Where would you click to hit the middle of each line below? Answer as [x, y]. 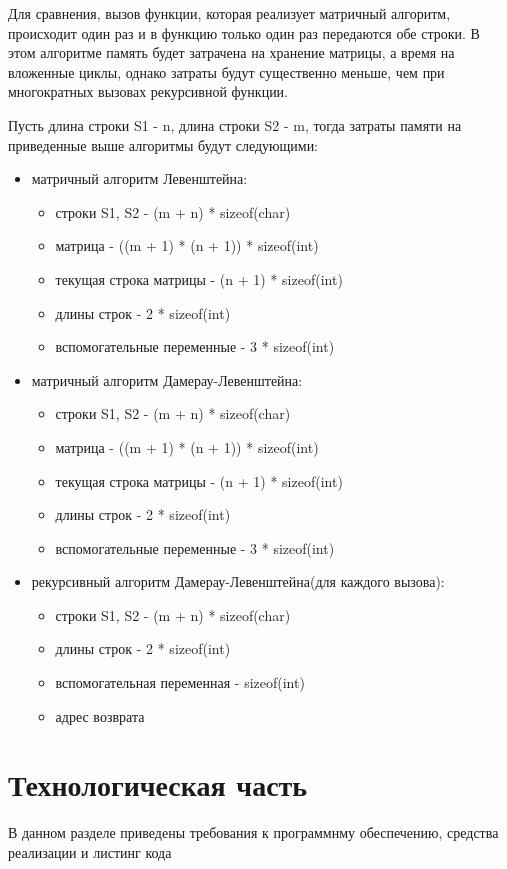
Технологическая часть [158, 784]
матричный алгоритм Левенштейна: [139, 178]
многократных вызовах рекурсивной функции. [148, 91]
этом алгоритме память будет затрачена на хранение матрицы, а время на [231, 52]
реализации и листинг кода [90, 851]
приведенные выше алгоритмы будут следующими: [163, 144]
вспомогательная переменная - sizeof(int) [180, 682]
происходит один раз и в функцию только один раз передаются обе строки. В [244, 32]
